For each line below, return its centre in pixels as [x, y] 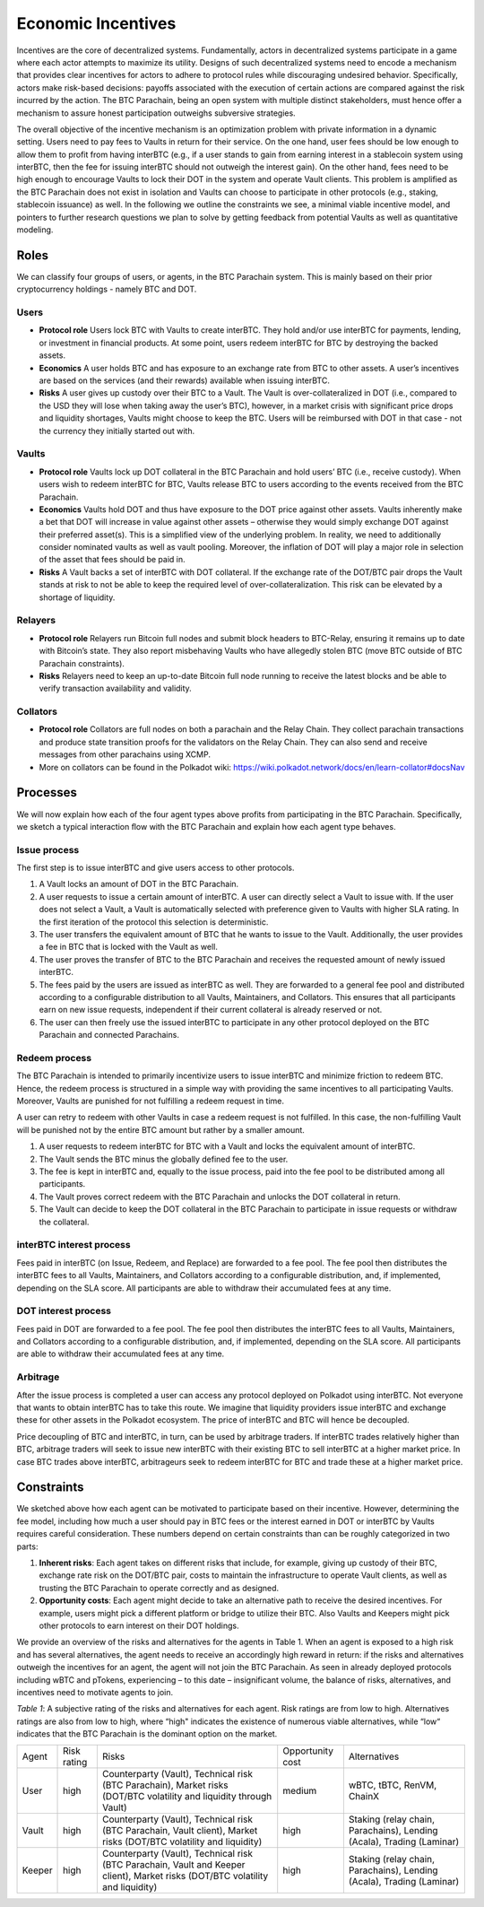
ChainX [364, 1797]
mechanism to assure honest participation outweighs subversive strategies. [156, 113]
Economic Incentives [96, 23]
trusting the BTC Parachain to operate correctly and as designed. [159, 1588]
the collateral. [64, 1222]
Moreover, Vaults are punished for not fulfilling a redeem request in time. [150, 1101]
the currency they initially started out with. [117, 431]
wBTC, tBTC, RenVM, [393, 1785]
